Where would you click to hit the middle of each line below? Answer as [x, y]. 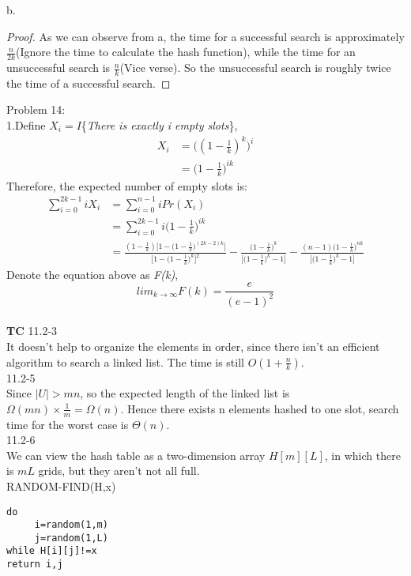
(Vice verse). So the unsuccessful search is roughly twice [255, 68]
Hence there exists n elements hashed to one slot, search [263, 408]
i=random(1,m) [71, 525]
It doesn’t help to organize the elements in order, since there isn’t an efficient [193, 346]
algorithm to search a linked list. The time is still [125, 361]
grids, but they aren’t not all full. [119, 471]
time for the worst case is [68, 424]
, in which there [362, 455]
